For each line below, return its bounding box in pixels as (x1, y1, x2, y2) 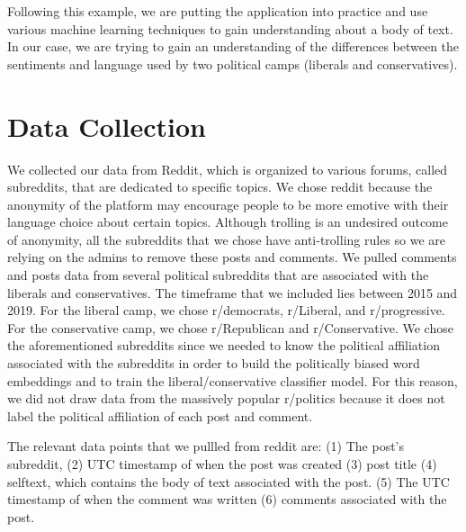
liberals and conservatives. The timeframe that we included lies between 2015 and (7, 283, 458, 302)
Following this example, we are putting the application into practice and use (7, 2, 428, 20)
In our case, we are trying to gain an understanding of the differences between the (7, 37, 460, 56)
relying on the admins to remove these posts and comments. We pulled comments (7, 248, 457, 266)
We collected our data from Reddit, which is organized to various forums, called (7, 159, 448, 178)
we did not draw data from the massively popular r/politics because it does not (7, 389, 445, 408)
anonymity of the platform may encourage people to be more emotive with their (7, 194, 449, 213)
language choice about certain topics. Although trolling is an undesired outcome (7, 212, 448, 231)
